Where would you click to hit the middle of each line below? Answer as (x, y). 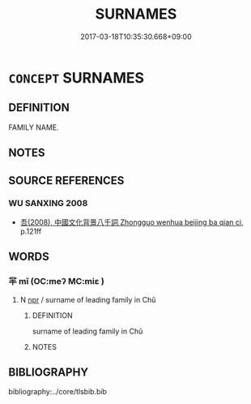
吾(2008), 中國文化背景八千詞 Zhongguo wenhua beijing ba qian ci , (132, 222)
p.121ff (31, 231)
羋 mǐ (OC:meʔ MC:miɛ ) (57, 282)
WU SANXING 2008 (48, 204)
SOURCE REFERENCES (66, 181)
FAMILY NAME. (34, 127)
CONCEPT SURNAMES (76, 77)
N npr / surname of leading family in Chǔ (88, 299)
